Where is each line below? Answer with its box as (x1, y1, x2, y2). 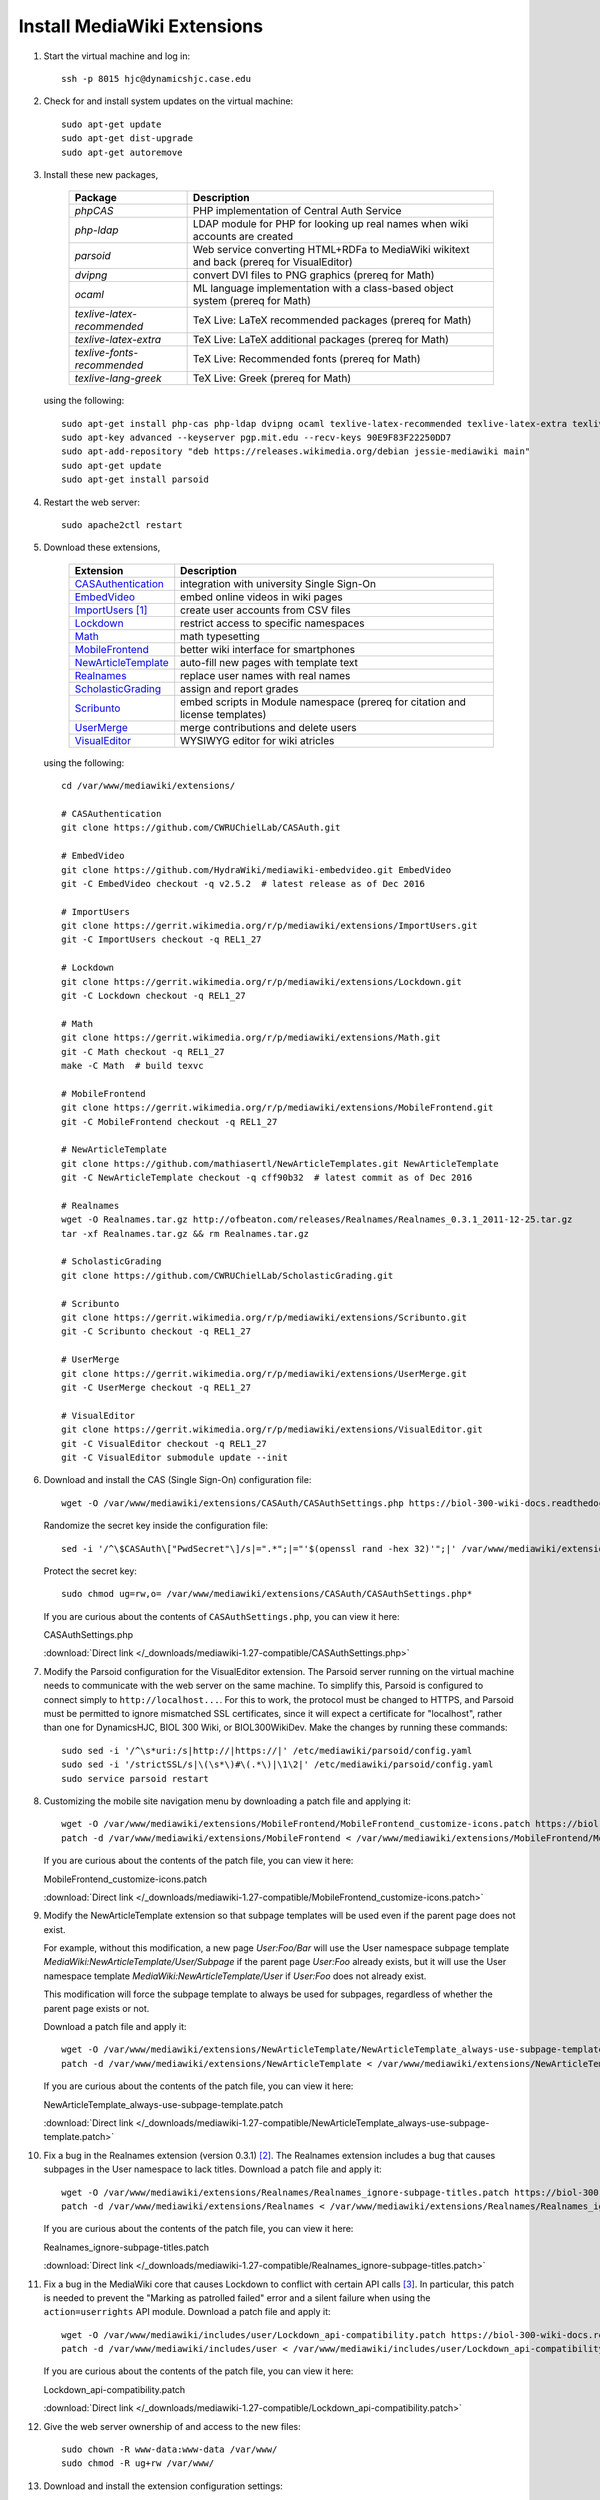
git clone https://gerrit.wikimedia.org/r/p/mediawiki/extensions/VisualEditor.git (61, 1424, 484, 1435)
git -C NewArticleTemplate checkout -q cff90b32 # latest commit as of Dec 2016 (61, 1172, 473, 1184)
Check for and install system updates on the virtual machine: (43, 95, 294, 107)
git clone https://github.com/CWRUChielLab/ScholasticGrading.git (61, 1270, 394, 1281)
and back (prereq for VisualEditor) (192, 255, 354, 269)
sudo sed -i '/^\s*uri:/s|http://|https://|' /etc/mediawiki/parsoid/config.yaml (61, 1745, 473, 1756)
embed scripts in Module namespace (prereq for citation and (180, 695, 467, 709)
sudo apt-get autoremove (61, 146, 183, 158)
